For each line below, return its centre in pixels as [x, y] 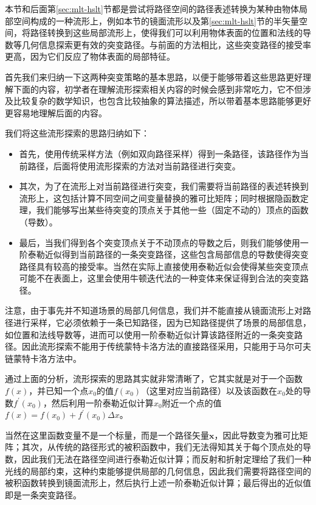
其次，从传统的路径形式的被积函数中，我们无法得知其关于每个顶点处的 [162, 447]
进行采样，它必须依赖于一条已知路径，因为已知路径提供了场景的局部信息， [162, 323]
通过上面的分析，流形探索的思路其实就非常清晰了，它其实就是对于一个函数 [154, 379]
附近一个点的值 [192, 402]
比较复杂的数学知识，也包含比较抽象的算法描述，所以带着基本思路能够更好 [162, 101]
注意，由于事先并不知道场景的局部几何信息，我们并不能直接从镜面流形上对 [154, 310]
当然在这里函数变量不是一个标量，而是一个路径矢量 [107, 435]
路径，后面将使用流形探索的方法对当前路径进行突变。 [134, 165]
